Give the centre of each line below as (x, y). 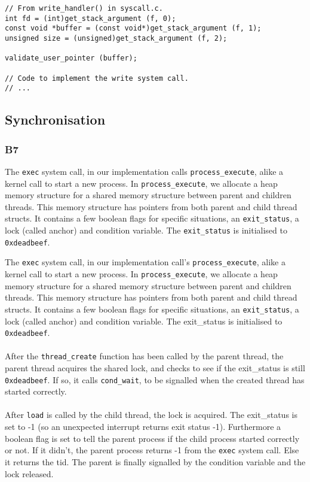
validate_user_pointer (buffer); (71, 58)
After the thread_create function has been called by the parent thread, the (144, 356)
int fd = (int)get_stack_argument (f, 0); (90, 18)
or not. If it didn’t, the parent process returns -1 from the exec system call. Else (152, 450)
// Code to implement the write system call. (97, 78)
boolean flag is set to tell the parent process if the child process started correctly (152, 438)
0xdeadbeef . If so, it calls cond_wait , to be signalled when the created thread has (155, 379)
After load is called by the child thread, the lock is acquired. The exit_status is (151, 415)
